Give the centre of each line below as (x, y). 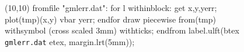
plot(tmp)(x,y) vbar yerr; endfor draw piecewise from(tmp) (111, 19)
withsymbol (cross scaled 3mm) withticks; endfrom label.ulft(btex (122, 30)
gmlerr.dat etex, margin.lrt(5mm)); (70, 41)
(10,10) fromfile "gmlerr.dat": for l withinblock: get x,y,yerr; (111, 8)
